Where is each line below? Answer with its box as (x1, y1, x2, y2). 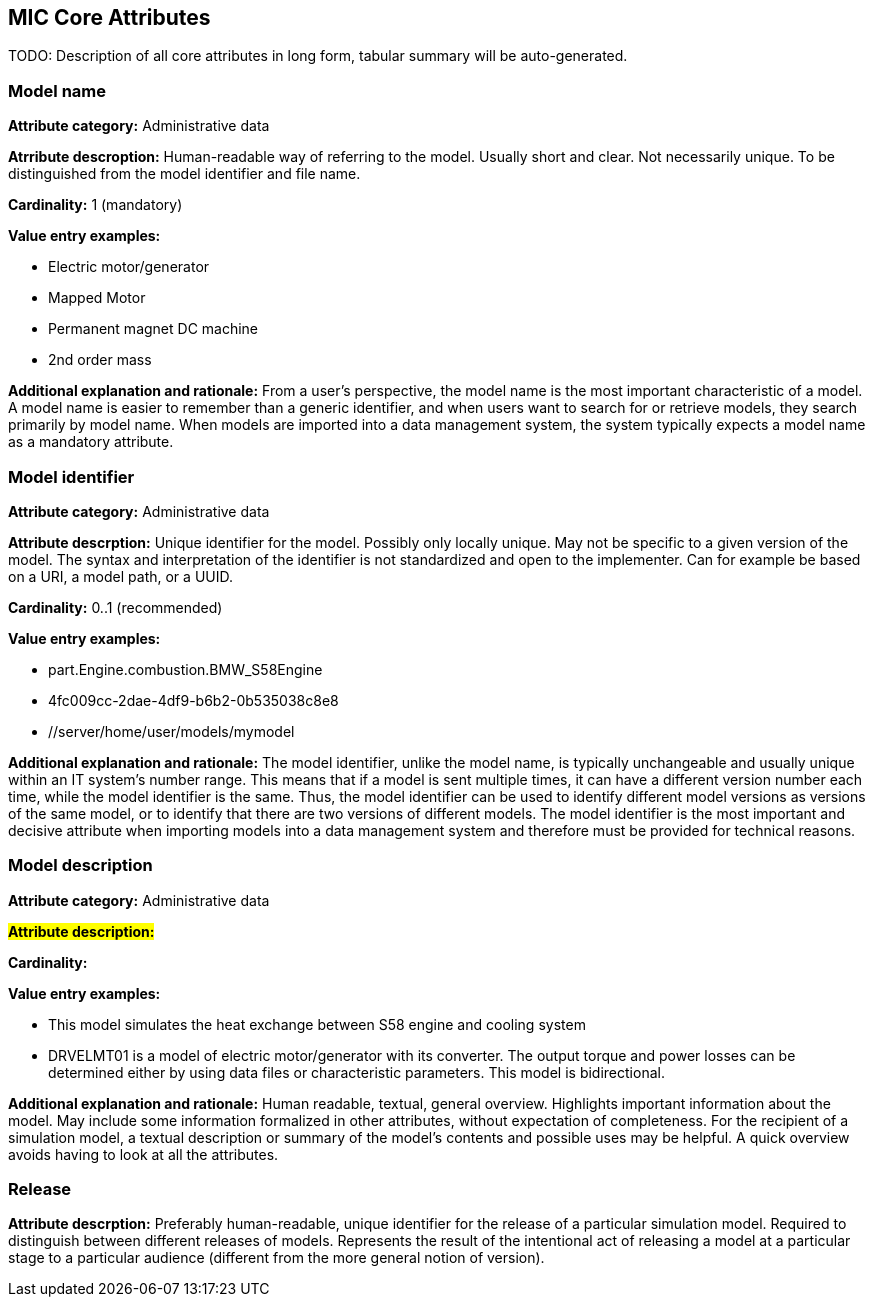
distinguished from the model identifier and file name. (8, 165, 361, 183)
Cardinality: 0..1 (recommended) (8, 598, 223, 616)
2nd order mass (48, 351, 152, 369)
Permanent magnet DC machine (48, 320, 259, 338)
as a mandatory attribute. (8, 433, 174, 451)
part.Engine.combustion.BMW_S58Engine (48, 660, 323, 678)
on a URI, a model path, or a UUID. (8, 567, 233, 585)
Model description (8, 855, 153, 876)
